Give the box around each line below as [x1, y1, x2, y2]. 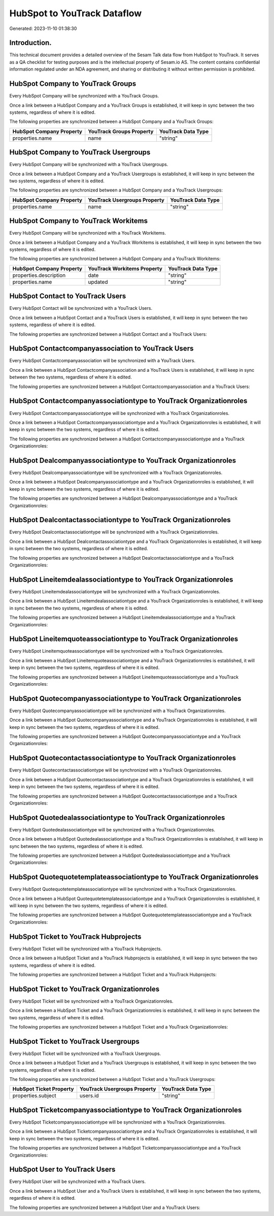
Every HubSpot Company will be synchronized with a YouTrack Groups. [9, 93, 159, 99]
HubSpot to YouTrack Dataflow [9, 8, 142, 19]
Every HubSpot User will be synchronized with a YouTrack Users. [9, 1178, 146, 1185]
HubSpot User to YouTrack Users [9, 1165, 116, 1174]
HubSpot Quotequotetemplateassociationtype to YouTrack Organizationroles [9, 873, 259, 881]
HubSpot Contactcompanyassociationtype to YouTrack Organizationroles [9, 397, 248, 405]
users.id [79, 1092, 99, 1099]
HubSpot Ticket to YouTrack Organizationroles [9, 984, 160, 993]
